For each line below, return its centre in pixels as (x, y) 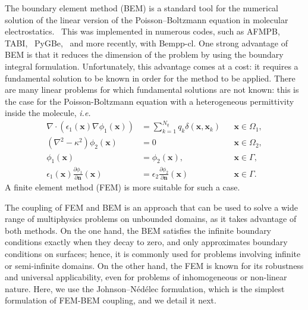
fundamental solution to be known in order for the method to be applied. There (150, 78)
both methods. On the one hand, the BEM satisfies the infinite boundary (138, 230)
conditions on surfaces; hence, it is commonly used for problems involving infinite (153, 253)
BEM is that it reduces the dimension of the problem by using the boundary (144, 54)
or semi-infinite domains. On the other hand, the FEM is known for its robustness (154, 265)
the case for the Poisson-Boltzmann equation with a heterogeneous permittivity (150, 101)
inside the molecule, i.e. (48, 113)
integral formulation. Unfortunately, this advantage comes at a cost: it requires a (152, 66)
